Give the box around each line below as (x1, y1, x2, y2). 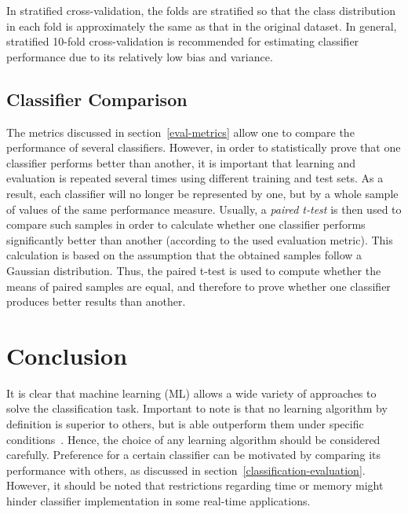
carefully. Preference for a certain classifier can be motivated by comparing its (6, 446, 381, 463)
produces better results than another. (6, 293, 186, 310)
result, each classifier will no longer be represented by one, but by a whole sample (6, 185, 399, 201)
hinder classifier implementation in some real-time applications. (6, 492, 311, 508)
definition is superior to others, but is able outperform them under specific (6, 416, 364, 432)
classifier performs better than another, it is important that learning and (6, 154, 356, 171)
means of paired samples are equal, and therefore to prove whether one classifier (6, 277, 391, 294)
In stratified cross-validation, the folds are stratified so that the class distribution (6, 2, 395, 18)
